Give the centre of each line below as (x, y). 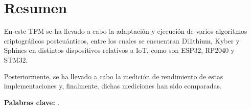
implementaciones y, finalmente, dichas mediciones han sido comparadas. (113, 86)
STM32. (16, 59)
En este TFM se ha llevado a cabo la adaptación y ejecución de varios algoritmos (125, 31)
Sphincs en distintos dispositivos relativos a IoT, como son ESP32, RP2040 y (119, 50)
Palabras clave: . (32, 102)
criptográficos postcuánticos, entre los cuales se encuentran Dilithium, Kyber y (122, 40)
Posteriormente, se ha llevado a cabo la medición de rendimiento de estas (114, 76)
